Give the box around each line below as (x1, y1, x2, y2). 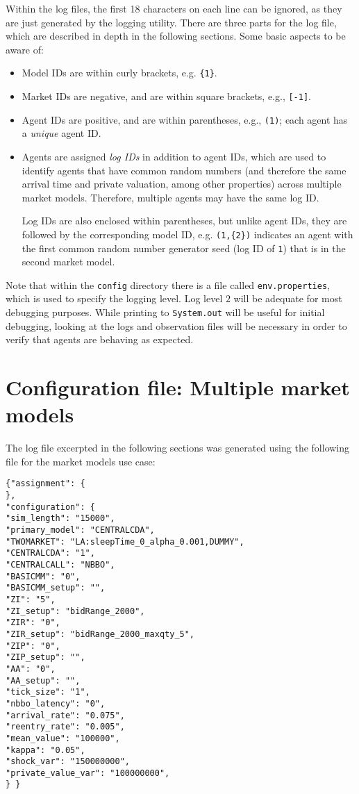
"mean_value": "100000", (6, 733, 120, 743)
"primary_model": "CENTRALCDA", (6, 525, 155, 536)
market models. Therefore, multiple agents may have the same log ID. (22, 190, 319, 204)
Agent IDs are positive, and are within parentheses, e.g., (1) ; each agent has (22, 112, 348, 126)
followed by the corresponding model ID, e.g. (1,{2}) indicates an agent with (22, 226, 353, 241)
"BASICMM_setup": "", (6, 583, 106, 593)
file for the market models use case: (6, 454, 156, 468)
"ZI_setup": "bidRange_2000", (6, 606, 145, 616)
